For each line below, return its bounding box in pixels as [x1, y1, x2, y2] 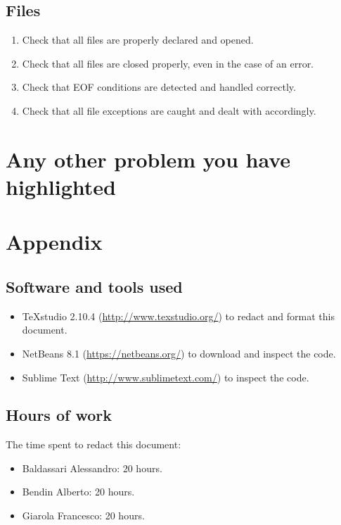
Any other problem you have [6, 144, 291, 173]
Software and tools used [6, 275, 183, 297]
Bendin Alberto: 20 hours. [22, 484, 135, 499]
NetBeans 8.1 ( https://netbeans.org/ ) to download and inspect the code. [22, 346, 336, 360]
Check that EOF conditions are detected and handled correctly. [22, 80, 296, 94]
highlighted [6, 172, 116, 201]
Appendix [6, 227, 103, 256]
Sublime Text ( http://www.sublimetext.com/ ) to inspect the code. [22, 369, 309, 384]
